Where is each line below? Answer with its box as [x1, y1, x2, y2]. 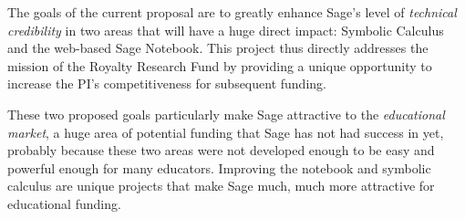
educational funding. [7, 193, 121, 213]
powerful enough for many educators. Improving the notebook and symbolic [7, 158, 431, 177]
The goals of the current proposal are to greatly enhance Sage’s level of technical [7, 3, 457, 21]
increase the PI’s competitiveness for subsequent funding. [7, 74, 326, 93]
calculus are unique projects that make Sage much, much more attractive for [7, 176, 435, 195]
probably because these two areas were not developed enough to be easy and [7, 141, 435, 160]
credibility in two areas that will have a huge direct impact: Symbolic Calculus [7, 20, 444, 39]
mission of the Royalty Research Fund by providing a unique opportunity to [7, 56, 432, 75]
